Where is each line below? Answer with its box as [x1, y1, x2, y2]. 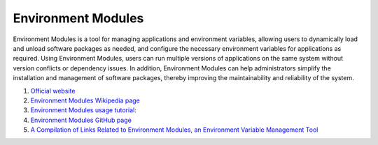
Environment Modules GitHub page [30, 116, 132, 124]
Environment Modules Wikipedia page [30, 96, 140, 105]
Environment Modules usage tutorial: [30, 106, 136, 114]
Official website [30, 86, 76, 95]
